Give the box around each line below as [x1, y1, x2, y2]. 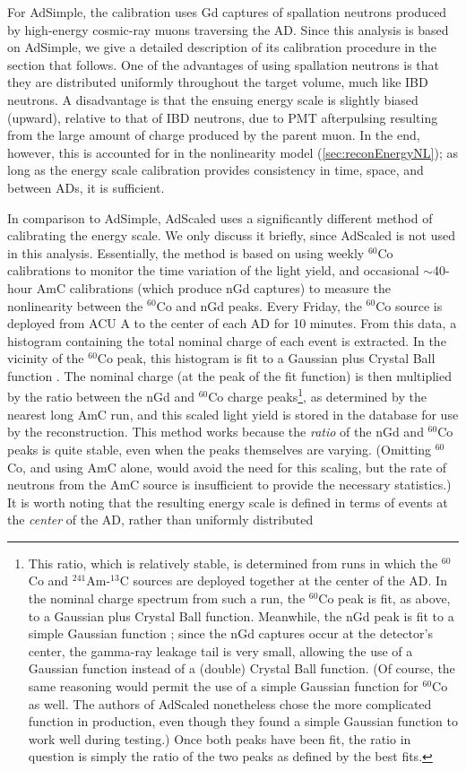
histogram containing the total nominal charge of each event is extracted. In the [7, 331, 446, 350]
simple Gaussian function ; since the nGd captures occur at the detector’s [28, 624, 433, 643]
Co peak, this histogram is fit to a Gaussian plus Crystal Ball [97, 349, 436, 368]
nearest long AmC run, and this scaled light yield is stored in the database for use [7, 404, 459, 423]
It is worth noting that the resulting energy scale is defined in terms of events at [7, 492, 448, 511]
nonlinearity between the [7, 296, 143, 315]
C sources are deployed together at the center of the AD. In [119, 571, 447, 590]
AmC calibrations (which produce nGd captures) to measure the [36, 278, 391, 297]
